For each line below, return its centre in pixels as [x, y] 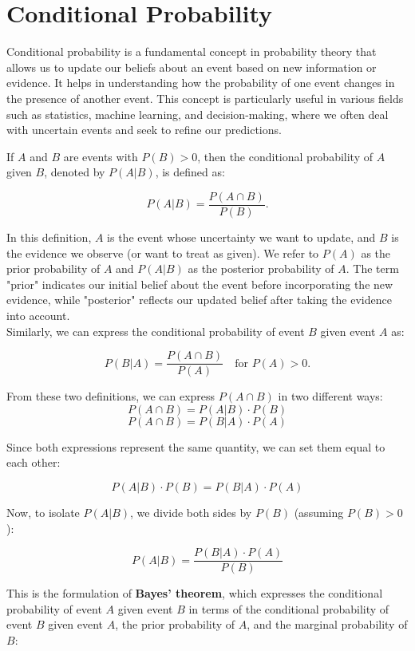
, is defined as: [190, 172]
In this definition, [49, 237]
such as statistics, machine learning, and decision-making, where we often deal [198, 114]
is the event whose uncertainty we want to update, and [241, 237]
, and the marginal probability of [327, 624]
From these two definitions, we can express [111, 396]
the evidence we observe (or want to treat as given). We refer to [163, 253]
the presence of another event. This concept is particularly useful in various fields [205, 98]
